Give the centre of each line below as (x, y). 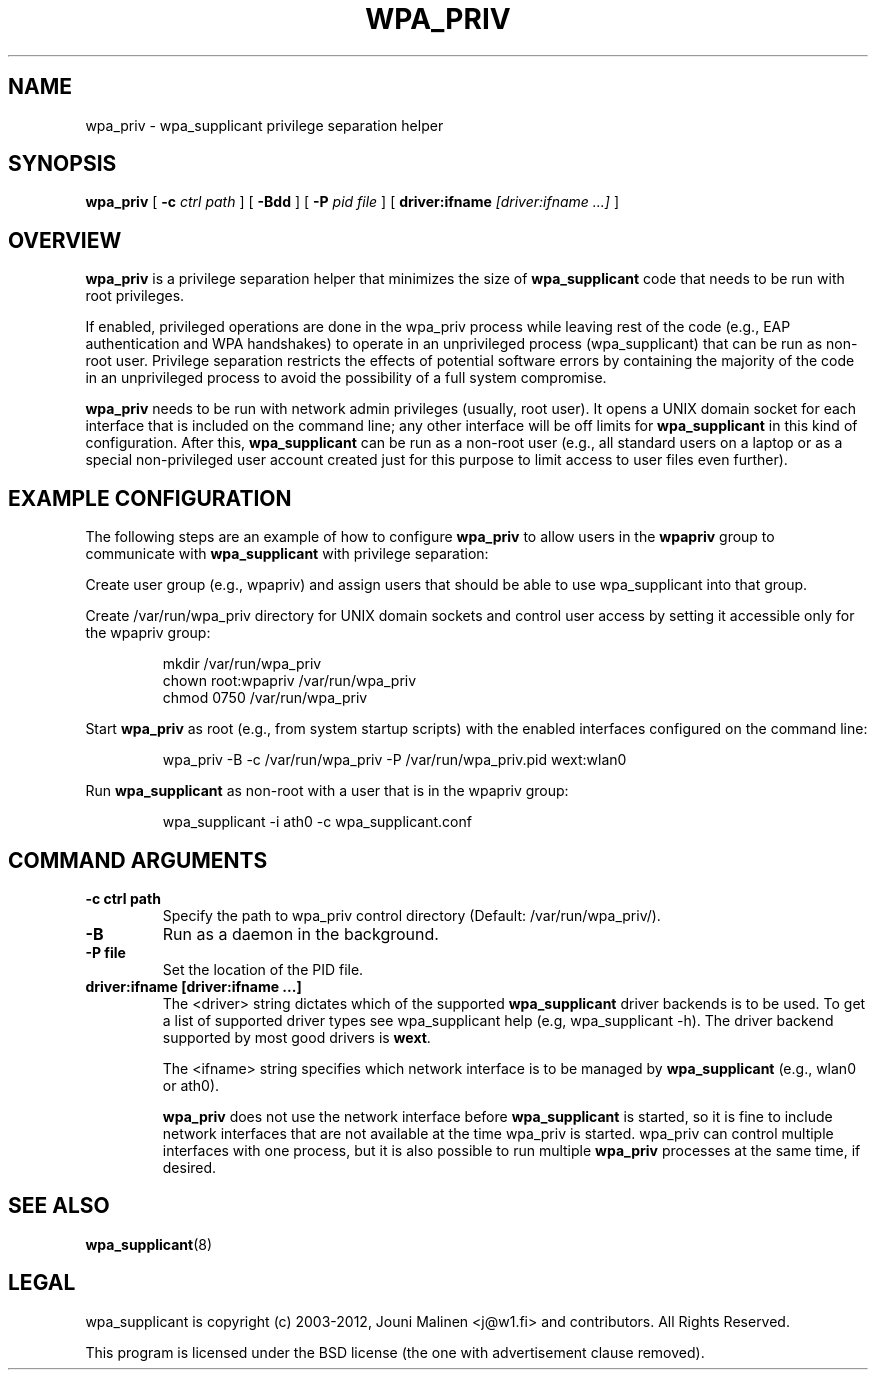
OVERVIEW (65, 240)
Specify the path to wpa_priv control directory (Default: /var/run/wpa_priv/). (411, 915)
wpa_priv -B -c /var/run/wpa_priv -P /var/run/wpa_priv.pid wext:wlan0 (394, 760)
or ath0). (191, 1085)
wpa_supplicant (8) (149, 1244)
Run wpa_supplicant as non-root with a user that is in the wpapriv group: (327, 791)
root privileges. (135, 296)
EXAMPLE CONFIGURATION (150, 498)
